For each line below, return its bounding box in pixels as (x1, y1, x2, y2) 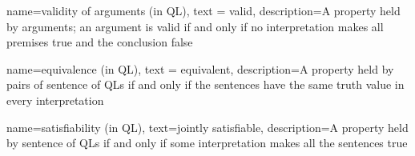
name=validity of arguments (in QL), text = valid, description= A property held (6, 2, 401, 18)
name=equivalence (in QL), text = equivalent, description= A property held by (6, 60, 394, 77)
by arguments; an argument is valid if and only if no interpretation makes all (6, 18, 384, 34)
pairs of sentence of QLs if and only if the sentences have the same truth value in (6, 76, 405, 93)
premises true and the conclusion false (6, 34, 193, 50)
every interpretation (6, 91, 104, 108)
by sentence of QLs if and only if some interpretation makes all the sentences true (6, 134, 408, 151)
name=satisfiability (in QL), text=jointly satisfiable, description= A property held (6, 118, 409, 135)
